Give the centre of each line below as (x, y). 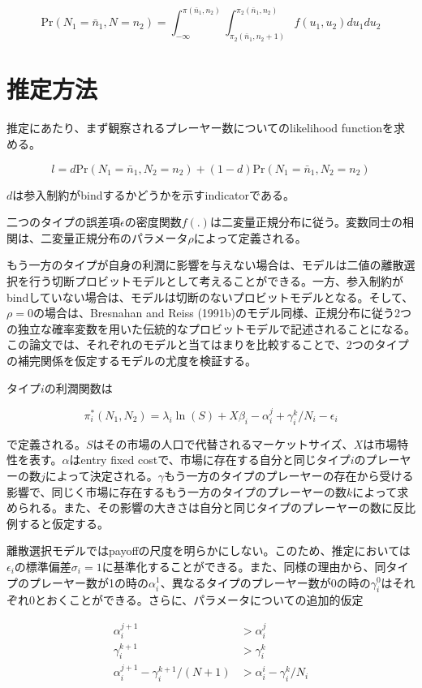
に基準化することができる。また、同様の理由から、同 (244, 566)
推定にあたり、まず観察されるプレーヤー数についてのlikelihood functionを (200, 128)
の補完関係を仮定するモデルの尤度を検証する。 (131, 360)
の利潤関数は (78, 387)
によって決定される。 (101, 475)
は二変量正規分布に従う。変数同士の (306, 222)
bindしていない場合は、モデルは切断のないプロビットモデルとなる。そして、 (210, 297)
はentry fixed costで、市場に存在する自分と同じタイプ (210, 460)
